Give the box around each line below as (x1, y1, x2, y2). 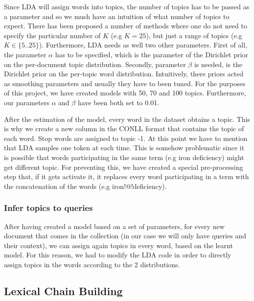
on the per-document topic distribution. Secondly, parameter (4, 59, 186, 69)
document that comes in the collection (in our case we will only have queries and (4, 231, 246, 241)
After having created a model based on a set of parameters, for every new (4, 221, 225, 231)
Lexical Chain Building (4, 283, 123, 298)
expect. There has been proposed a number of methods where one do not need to (4, 21, 247, 31)
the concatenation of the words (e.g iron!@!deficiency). (4, 181, 167, 191)
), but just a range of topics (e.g (146, 30, 242, 40)
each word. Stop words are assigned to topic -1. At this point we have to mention (4, 133, 248, 143)
